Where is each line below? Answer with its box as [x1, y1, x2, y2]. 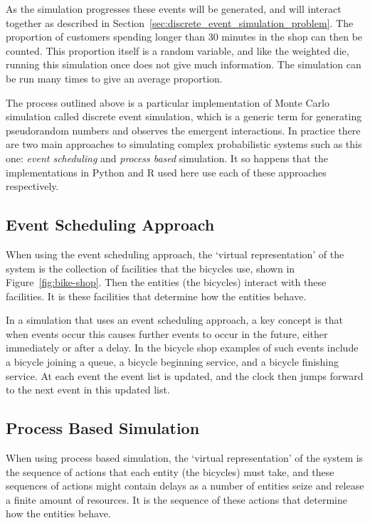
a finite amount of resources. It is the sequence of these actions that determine [6, 492, 348, 507]
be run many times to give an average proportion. [6, 70, 223, 85]
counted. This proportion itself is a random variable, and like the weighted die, [6, 43, 349, 58]
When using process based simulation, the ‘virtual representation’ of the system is [6, 450, 364, 465]
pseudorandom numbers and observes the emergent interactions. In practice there [6, 122, 361, 137]
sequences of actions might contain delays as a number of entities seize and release [6, 478, 364, 493]
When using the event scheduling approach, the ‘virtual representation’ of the [6, 246, 344, 261]
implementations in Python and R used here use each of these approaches [6, 164, 327, 179]
